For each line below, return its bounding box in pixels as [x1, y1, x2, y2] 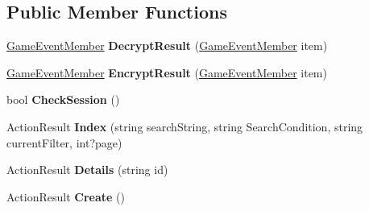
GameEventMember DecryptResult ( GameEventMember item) [6, 37, 328, 54]
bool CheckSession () [6, 91, 120, 108]
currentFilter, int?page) [6, 134, 122, 151]
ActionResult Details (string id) [6, 161, 168, 178]
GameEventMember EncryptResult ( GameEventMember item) [6, 64, 327, 81]
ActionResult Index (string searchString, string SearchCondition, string [6, 118, 363, 134]
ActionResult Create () [6, 188, 125, 205]
